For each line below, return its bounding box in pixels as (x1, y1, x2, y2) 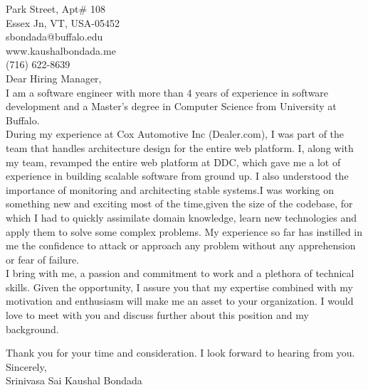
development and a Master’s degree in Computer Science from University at (6, 99, 337, 114)
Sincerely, (6, 359, 47, 374)
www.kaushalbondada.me (6, 43, 116, 58)
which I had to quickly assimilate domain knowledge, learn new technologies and (6, 210, 357, 224)
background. (6, 321, 59, 336)
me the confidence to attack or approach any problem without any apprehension (6, 238, 356, 253)
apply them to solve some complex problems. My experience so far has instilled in (6, 224, 363, 239)
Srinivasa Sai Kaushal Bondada (6, 373, 142, 388)
